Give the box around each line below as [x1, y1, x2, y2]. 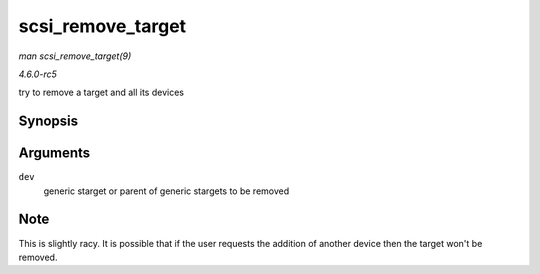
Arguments [18, 145, 91, 162]
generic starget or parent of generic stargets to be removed [43, 185, 290, 197]
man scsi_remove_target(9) [18, 50, 132, 62]
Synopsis [18, 113, 79, 130]
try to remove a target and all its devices [18, 86, 185, 99]
